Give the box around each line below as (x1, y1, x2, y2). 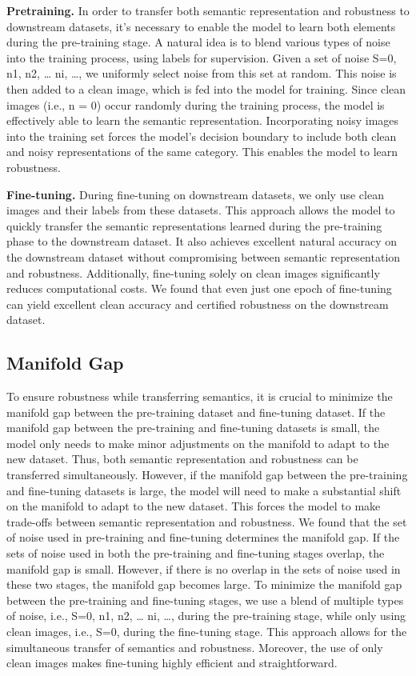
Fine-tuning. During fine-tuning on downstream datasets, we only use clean (6, 186, 384, 202)
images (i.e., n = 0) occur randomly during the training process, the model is (6, 96, 385, 113)
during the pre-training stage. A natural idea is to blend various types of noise (6, 34, 390, 50)
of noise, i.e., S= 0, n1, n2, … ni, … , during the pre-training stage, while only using (6, 607, 406, 624)
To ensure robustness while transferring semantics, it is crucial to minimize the (6, 388, 393, 405)
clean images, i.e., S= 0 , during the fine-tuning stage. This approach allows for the (6, 622, 407, 639)
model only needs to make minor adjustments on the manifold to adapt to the (6, 434, 390, 451)
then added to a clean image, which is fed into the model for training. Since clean (6, 80, 406, 97)
